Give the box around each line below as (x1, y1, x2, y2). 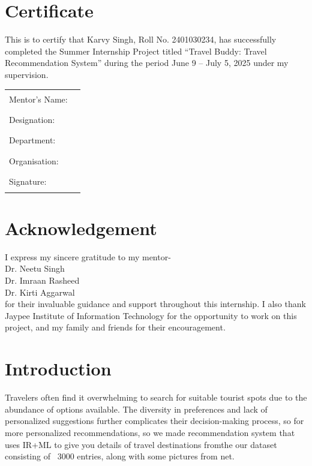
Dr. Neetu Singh (5, 262, 65, 275)
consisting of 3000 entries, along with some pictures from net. (5, 450, 235, 462)
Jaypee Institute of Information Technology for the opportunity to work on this (5, 309, 297, 321)
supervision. (5, 68, 49, 80)
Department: (9, 134, 56, 146)
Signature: (9, 175, 47, 187)
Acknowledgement (5, 215, 157, 240)
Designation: (9, 113, 55, 126)
